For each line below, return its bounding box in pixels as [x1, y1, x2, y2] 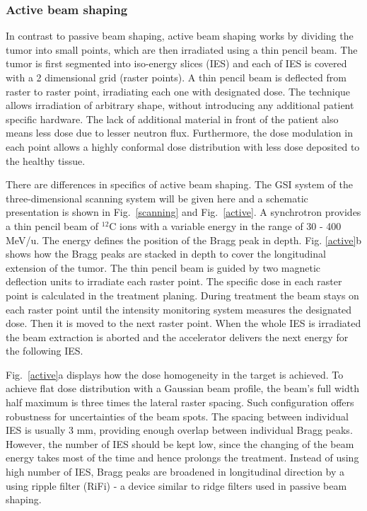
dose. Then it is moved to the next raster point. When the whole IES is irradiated [6, 316, 361, 331]
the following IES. [6, 343, 83, 358]
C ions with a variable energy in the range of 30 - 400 [109, 218, 342, 233]
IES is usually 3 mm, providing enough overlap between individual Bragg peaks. [6, 423, 353, 437]
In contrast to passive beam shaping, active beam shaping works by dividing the [6, 28, 354, 43]
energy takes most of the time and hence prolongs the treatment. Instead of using [6, 450, 359, 465]
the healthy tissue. [6, 153, 86, 168]
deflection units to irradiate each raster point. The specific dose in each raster [6, 274, 342, 289]
